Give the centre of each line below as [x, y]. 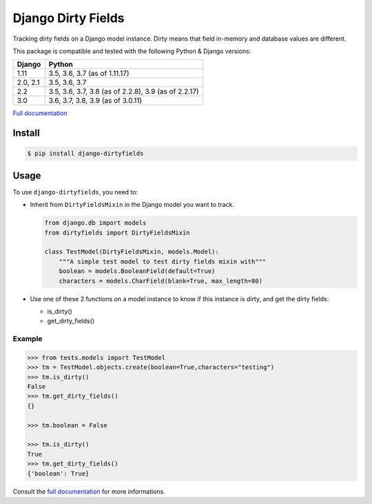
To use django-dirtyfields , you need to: [75, 192]
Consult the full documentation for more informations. [89, 491]
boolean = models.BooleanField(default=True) [137, 271]
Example [28, 339]
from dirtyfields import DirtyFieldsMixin [117, 232]
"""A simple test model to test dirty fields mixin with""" [163, 261]
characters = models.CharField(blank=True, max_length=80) [161, 281]
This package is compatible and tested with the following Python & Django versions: [132, 51]
